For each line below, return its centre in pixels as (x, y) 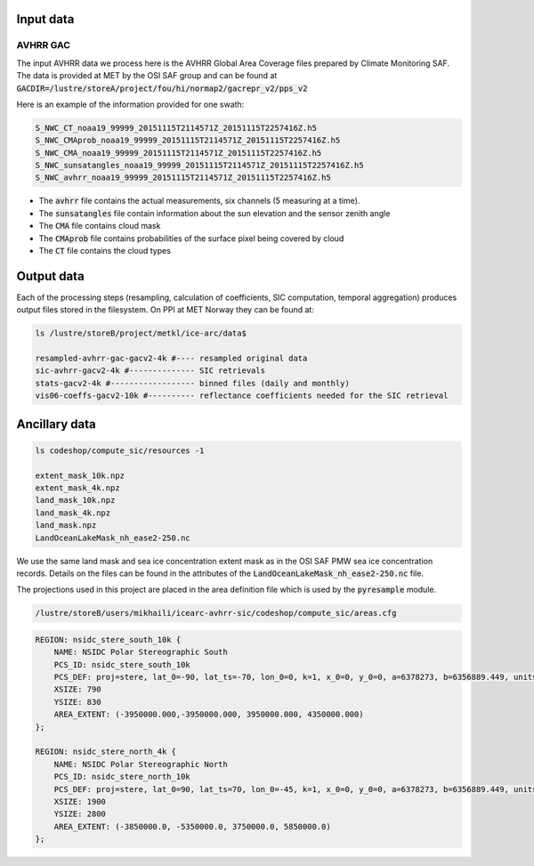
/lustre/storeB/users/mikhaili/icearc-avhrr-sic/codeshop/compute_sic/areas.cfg (216, 613)
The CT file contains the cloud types (105, 251)
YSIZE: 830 (77, 702)
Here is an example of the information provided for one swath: (130, 104)
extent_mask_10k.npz (80, 475)
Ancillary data (57, 424)
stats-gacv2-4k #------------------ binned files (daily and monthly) (193, 383)
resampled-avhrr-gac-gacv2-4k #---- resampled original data (171, 359)
